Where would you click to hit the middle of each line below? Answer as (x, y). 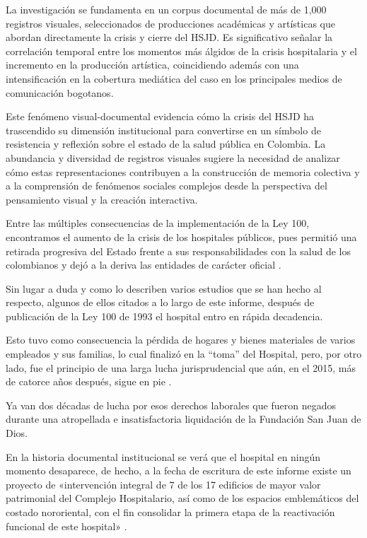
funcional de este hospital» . (66, 526)
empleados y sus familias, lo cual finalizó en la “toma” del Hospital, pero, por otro (184, 354)
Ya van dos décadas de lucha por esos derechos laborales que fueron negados (171, 405)
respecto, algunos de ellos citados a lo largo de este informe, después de (160, 302)
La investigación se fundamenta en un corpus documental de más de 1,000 (166, 9)
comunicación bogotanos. (60, 92)
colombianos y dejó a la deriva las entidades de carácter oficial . (144, 265)
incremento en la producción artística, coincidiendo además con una (152, 65)
